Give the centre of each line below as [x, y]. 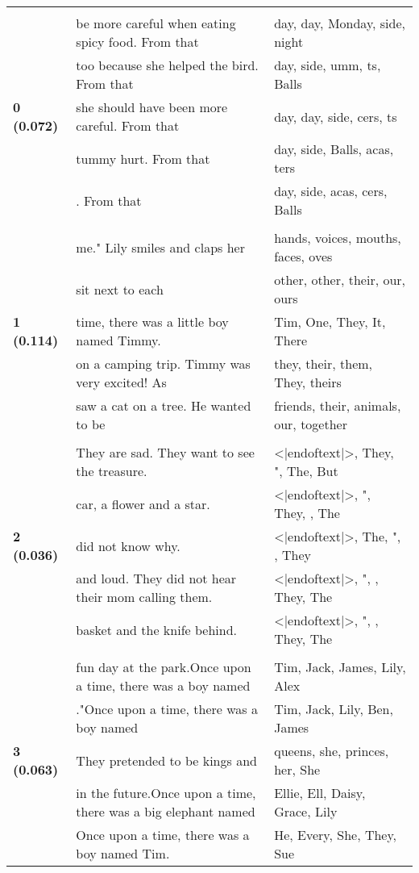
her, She [297, 769]
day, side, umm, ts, [328, 65]
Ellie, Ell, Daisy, [320, 793]
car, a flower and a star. [143, 503]
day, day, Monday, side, [340, 23]
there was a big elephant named [166, 811]
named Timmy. [118, 340]
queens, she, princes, [332, 751]
